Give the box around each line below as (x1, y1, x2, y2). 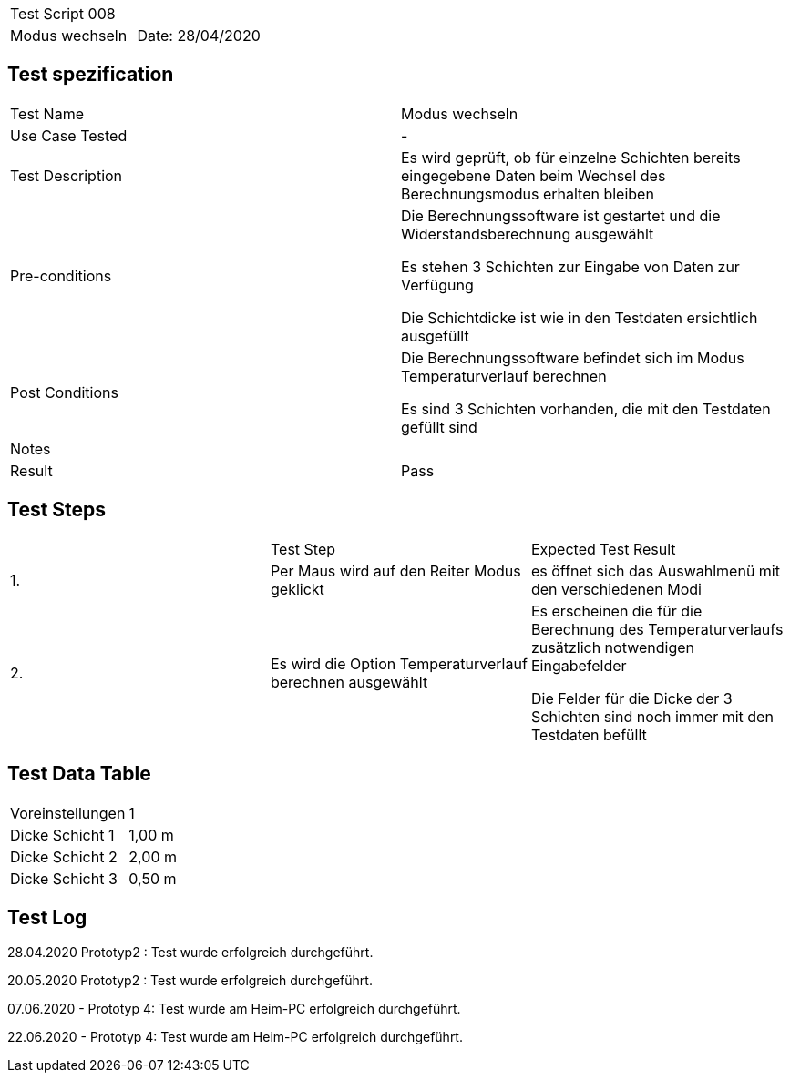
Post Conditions (10, 382, 118, 402)
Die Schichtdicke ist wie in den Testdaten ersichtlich (401, 308, 758, 327)
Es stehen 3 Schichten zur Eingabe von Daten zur (401, 257, 740, 276)
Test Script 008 (10, 5, 116, 23)
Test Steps (7, 498, 107, 522)
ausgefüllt (401, 326, 469, 345)
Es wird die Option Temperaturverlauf (270, 654, 528, 673)
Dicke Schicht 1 (10, 825, 115, 844)
